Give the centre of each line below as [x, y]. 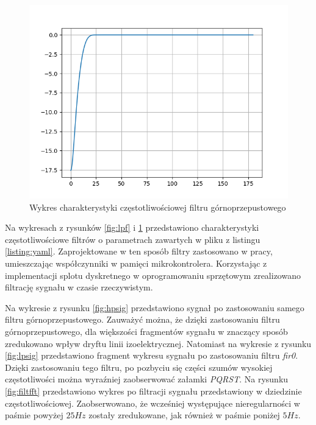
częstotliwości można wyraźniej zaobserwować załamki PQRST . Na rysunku [147, 379]
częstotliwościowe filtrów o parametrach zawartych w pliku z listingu [133, 239]
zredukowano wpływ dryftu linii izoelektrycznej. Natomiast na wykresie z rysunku [158, 343]
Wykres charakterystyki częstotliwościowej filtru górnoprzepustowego [158, 207]
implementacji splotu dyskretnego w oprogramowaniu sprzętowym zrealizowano [153, 275]
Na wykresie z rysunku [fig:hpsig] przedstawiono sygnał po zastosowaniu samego [155, 307]
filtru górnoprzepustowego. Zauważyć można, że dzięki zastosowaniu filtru [142, 319]
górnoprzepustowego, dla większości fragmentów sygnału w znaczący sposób [146, 331]
